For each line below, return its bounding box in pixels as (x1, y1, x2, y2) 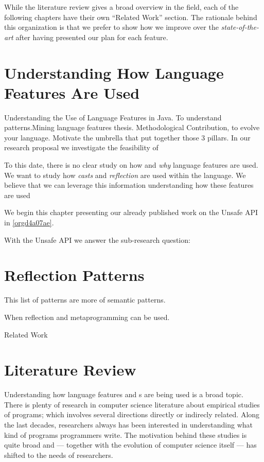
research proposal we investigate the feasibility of (4, 142, 159, 153)
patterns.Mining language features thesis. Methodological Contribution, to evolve (4, 122, 260, 133)
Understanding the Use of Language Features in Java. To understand (4, 112, 222, 122)
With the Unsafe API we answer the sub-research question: (4, 234, 190, 245)
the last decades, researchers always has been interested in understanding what (4, 419, 253, 430)
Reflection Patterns (4, 264, 145, 286)
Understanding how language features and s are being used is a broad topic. (4, 389, 243, 400)
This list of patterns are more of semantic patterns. (4, 294, 166, 305)
